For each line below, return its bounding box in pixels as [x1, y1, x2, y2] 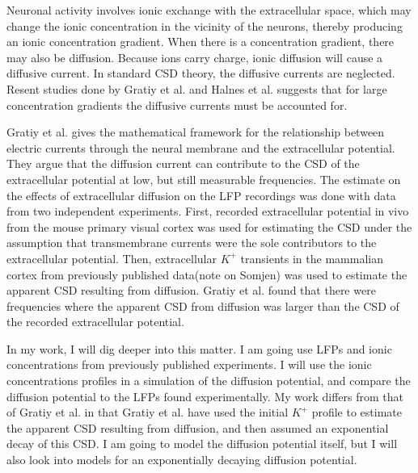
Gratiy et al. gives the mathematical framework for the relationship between [6, 123, 385, 140]
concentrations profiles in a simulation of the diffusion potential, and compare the [6, 372, 411, 389]
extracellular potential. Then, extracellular [6, 249, 217, 266]
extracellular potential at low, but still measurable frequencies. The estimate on [6, 170, 401, 187]
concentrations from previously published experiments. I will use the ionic [6, 356, 372, 373]
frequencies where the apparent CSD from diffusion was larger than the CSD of [6, 297, 399, 314]
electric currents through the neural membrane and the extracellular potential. [6, 139, 395, 156]
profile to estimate [311, 404, 402, 421]
